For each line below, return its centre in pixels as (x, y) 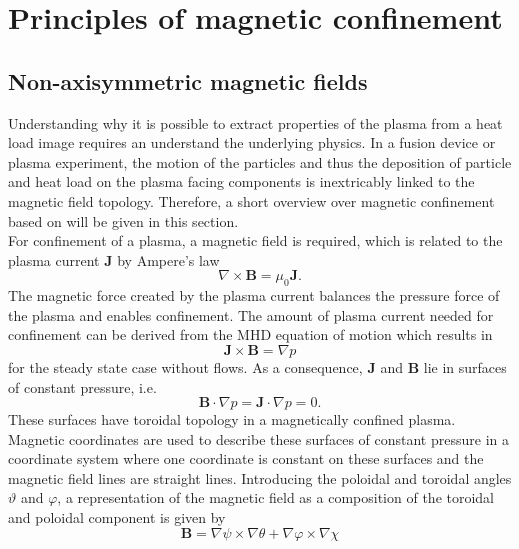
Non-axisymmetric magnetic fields (188, 80)
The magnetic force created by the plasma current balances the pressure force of (254, 295)
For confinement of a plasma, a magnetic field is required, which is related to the (255, 240)
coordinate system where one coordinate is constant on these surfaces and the (246, 458)
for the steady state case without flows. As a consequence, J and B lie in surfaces (257, 366)
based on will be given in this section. (123, 220)
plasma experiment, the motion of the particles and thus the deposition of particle (260, 161)
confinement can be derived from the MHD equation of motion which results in (250, 334)
